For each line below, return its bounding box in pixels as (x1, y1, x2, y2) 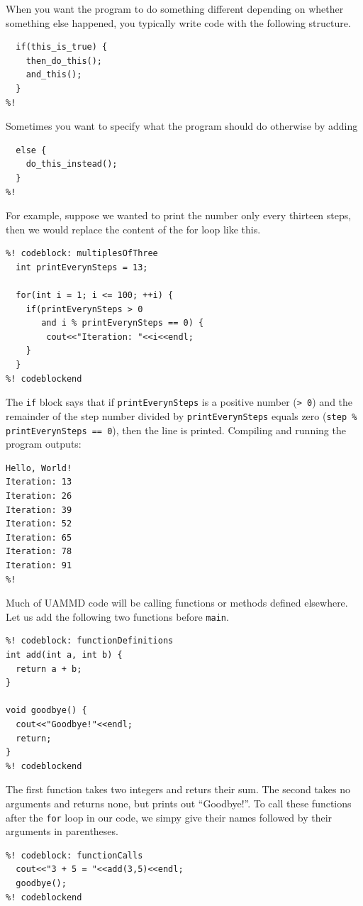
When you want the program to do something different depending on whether (6, 1, 344, 16)
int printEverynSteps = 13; (16, 262, 148, 272)
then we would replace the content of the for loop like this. (6, 221, 261, 236)
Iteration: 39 (6, 504, 72, 515)
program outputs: (6, 436, 82, 451)
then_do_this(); (26, 55, 103, 66)
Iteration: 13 (6, 477, 72, 487)
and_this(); (26, 70, 82, 80)
